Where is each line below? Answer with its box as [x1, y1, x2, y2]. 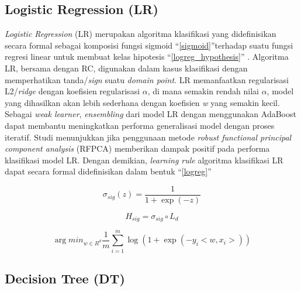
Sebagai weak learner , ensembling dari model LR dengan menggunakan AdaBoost [5, 108, 296, 120]
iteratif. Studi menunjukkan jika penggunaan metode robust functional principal [5, 131, 292, 143]
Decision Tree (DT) [5, 269, 125, 287]
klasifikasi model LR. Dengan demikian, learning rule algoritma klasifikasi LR [5, 153, 283, 166]
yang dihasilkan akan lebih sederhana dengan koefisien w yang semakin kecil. [5, 96, 280, 108]
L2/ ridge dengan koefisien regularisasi [5, 85, 140, 97]
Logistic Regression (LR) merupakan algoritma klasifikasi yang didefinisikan [5, 28, 276, 40]
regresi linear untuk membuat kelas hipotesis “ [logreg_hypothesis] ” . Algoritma [5, 50, 289, 63]
